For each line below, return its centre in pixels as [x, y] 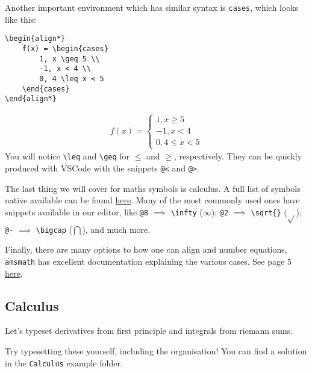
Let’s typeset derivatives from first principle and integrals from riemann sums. [149, 331]
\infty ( [187, 211]
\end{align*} [31, 99]
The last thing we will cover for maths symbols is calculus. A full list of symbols [153, 188]
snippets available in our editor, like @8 [77, 211]
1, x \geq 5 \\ [70, 59]
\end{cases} [46, 89]
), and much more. [116, 229]
